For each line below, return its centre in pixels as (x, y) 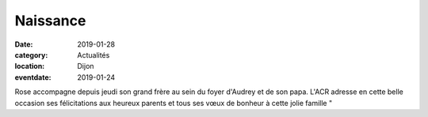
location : (30, 66)
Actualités (94, 55)
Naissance (50, 21)
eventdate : (33, 77)
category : (31, 55)
